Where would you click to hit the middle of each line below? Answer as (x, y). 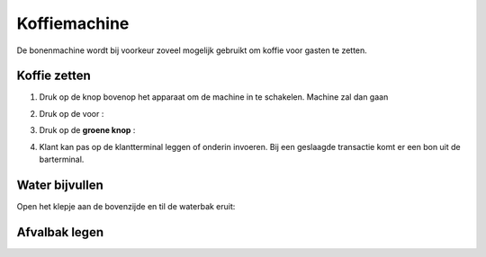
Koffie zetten (54, 76)
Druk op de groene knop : (87, 130)
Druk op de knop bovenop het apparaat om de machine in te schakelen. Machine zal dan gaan (214, 97)
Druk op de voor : (72, 113)
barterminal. (62, 160)
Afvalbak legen (60, 232)
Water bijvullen (60, 185)
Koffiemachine (73, 23)
